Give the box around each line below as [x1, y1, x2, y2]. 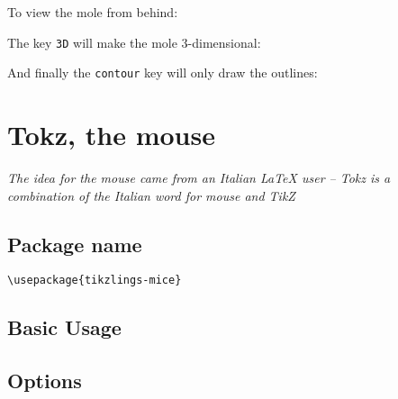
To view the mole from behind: [7, 3, 178, 21]
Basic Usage [7, 313, 122, 341]
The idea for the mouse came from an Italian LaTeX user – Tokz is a [7, 168, 391, 187]
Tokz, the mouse [7, 116, 215, 153]
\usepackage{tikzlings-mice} [7, 274, 182, 287]
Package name [7, 230, 142, 258]
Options [7, 367, 82, 394]
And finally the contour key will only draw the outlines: [7, 63, 318, 82]
